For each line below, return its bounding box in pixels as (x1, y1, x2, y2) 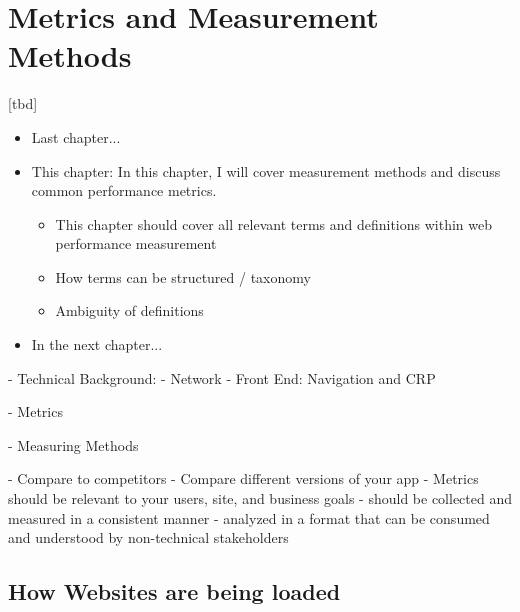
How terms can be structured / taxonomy (55, 266, 311, 287)
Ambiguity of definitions (55, 300, 204, 321)
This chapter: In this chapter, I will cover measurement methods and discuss (31, 160, 501, 181)
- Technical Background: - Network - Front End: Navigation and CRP (8, 367, 436, 388)
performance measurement (55, 233, 217, 254)
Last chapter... (31, 126, 121, 147)
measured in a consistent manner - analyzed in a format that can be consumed (8, 507, 490, 528)
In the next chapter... (31, 334, 163, 355)
